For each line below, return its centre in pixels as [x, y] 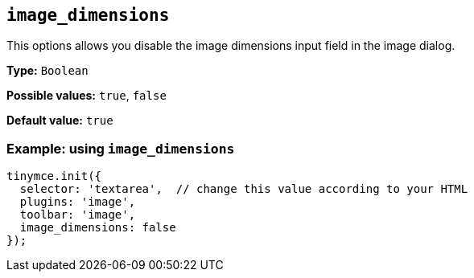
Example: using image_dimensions [121, 148]
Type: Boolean [47, 71]
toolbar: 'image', [78, 215]
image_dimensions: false [98, 228]
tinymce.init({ [54, 176]
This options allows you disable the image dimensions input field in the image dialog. [231, 46]
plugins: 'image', [78, 202]
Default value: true [60, 121]
